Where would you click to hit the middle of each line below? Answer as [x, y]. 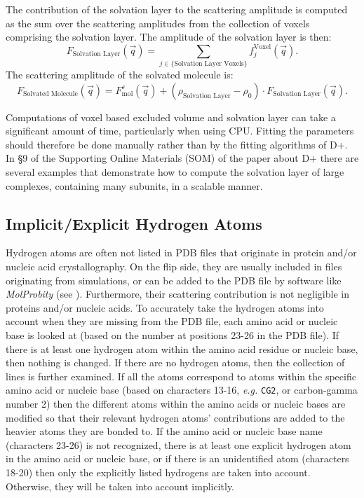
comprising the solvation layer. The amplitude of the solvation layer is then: [169, 37]
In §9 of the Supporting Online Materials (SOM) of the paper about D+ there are [182, 158]
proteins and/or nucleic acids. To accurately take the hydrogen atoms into [165, 307]
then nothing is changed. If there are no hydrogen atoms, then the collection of [175, 362]
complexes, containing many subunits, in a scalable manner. [134, 185]
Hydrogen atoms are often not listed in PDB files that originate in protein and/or [181, 253]
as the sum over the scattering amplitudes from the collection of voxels [158, 23]
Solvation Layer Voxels [209, 64]
